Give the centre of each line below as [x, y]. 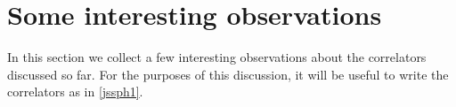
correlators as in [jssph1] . [75, 92]
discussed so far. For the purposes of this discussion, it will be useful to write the [228, 74]
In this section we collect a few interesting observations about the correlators [217, 57]
